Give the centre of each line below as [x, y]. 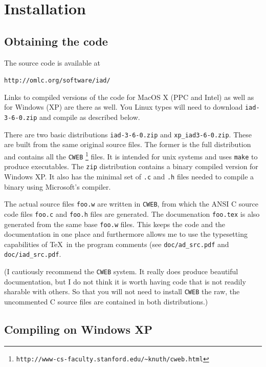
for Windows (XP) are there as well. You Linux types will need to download [124, 107]
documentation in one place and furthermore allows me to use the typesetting [126, 234]
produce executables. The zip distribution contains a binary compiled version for [131, 166]
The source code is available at [52, 62]
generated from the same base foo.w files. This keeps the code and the [115, 224]
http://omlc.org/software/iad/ [57, 81]
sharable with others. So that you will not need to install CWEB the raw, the [122, 291]
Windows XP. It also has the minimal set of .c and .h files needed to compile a [129, 176]
